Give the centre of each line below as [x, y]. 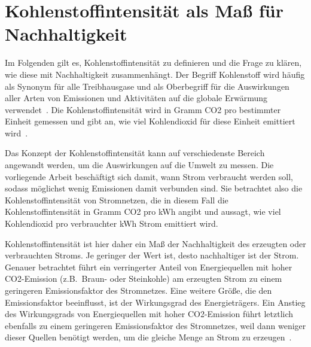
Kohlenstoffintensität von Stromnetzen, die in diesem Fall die [117, 200]
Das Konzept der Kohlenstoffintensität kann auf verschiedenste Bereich [135, 153]
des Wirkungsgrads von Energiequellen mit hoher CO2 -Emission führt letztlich [149, 314]
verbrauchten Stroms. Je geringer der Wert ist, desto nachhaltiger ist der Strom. [152, 255]
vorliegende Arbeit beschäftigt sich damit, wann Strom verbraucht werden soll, [149, 176]
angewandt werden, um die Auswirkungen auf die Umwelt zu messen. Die [139, 165]
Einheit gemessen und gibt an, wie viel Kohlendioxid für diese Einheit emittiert [150, 121]
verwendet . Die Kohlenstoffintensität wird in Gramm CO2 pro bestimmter [143, 109]
